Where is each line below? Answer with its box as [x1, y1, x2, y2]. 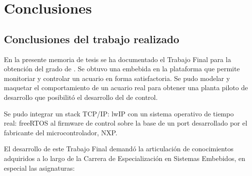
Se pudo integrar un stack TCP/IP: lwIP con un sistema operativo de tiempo [4, 108, 234, 118]
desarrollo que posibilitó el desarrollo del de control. [4, 92, 158, 102]
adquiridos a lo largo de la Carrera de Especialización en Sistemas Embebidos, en [4, 153, 245, 163]
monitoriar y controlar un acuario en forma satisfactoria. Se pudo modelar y [4, 73, 230, 83]
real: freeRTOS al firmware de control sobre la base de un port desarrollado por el [4, 118, 248, 128]
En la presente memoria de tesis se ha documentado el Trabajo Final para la [4, 54, 231, 64]
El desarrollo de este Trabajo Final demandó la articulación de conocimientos [4, 144, 234, 154]
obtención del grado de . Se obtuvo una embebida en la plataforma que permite [4, 64, 240, 74]
